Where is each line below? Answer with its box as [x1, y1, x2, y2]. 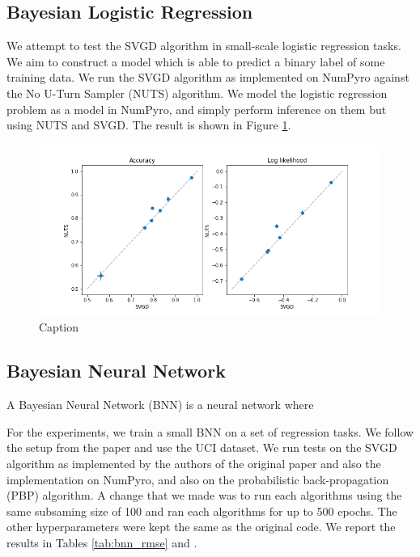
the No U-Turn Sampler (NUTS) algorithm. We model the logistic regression [6, 84, 388, 101]
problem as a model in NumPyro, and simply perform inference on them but [6, 100, 387, 117]
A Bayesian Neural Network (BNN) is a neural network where [6, 396, 314, 413]
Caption [39, 319, 79, 335]
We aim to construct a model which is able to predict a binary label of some [6, 53, 385, 70]
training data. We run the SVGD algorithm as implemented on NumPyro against [6, 69, 409, 86]
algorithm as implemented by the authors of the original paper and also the [6, 454, 381, 471]
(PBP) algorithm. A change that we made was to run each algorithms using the [6, 487, 402, 504]
